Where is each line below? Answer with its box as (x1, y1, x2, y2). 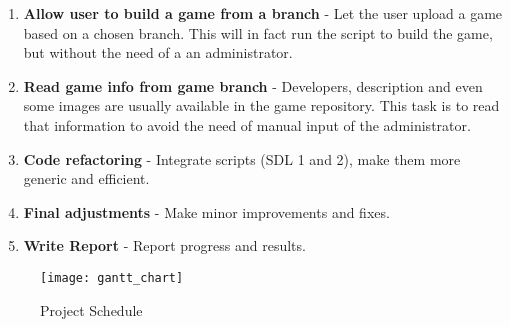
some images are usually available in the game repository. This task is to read (23, 95, 500, 116)
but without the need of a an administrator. (23, 42, 293, 63)
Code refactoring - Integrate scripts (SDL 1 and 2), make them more (23, 148, 461, 169)
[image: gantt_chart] (40, 270, 184, 285)
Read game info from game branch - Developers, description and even (23, 75, 483, 96)
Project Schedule (40, 299, 143, 320)
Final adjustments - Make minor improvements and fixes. (23, 201, 390, 222)
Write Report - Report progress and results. (23, 235, 306, 256)
